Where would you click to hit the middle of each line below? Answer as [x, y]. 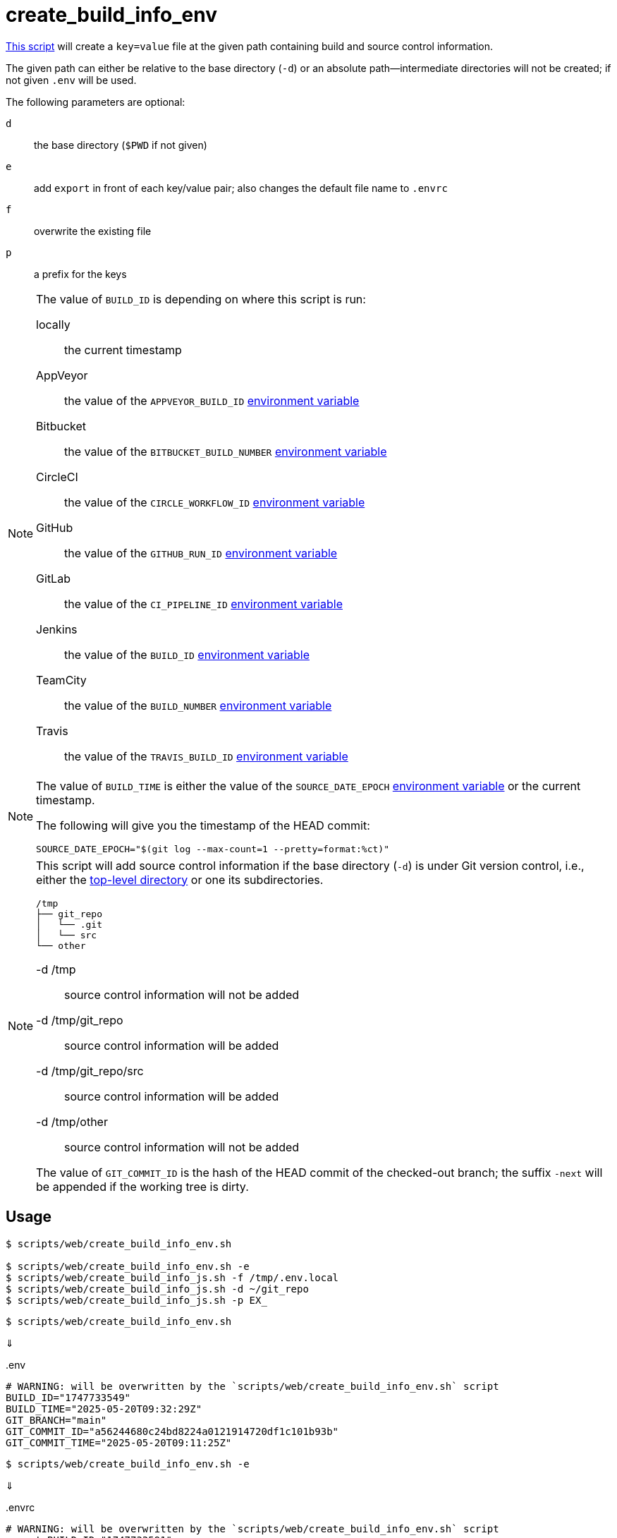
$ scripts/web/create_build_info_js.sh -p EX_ [136, 1300]
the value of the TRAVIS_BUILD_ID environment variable [206, 756]
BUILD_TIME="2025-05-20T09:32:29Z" [104, 1409]
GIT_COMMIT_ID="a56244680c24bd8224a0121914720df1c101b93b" [172, 1431]
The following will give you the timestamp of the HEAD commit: [203, 825]
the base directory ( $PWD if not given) [121, 145]
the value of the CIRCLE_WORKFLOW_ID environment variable [215, 502]
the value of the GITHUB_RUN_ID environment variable [201, 553]
